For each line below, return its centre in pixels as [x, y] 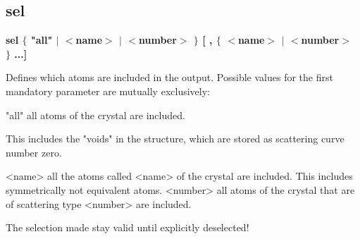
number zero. [34, 152]
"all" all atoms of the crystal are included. [95, 115]
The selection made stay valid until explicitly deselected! [128, 227]
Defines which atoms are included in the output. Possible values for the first [169, 77]
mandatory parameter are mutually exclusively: [108, 91]
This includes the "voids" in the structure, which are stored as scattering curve [175, 139]
